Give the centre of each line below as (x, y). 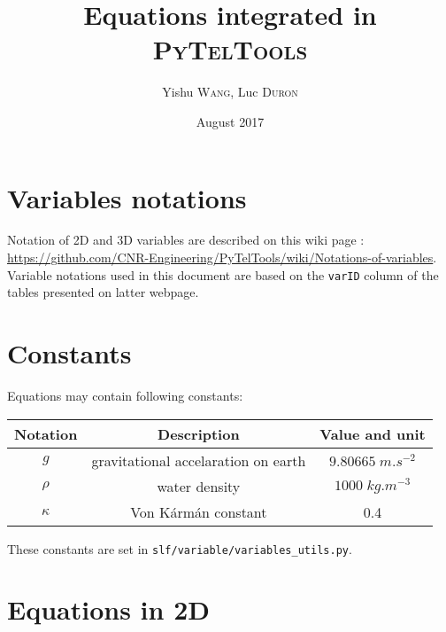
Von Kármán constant (199, 511)
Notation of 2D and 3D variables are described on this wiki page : (186, 240)
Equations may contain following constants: (125, 395)
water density (199, 486)
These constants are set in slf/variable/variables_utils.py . (180, 548)
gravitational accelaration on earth (199, 460)
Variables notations (127, 197)
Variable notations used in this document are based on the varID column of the (223, 274)
